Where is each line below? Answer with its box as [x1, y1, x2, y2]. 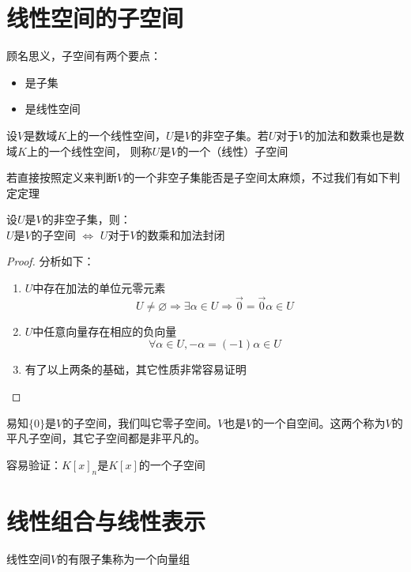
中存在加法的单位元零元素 [32, 280, 166, 296]
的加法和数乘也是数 [304, 126, 405, 143]
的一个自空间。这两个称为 [252, 414, 386, 431]
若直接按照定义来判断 [6, 169, 117, 186]
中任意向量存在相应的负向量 [32, 322, 177, 339]
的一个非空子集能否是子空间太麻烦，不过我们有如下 [123, 169, 390, 186]
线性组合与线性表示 [6, 504, 206, 536]
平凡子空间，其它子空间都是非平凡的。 [6, 430, 205, 446]
